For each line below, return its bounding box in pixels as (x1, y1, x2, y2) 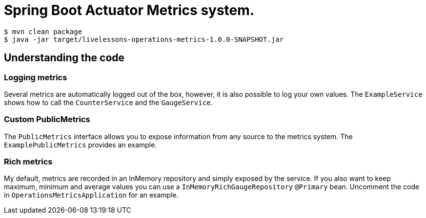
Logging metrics (4, 72, 67, 82)
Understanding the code (4, 52, 125, 64)
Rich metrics (4, 157, 53, 167)
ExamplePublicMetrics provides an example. (4, 140, 157, 149)
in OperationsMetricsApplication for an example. (4, 191, 179, 200)
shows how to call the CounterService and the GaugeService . (4, 98, 213, 107)
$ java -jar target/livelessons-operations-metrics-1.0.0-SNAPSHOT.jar (4, 35, 284, 43)
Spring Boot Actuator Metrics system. (4, 2, 255, 18)
